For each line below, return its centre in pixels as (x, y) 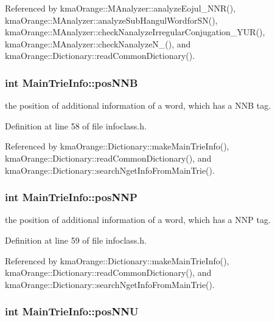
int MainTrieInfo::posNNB (71, 82)
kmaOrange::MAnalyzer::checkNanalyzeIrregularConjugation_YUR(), (135, 32)
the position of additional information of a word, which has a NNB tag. (138, 105)
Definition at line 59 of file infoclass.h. (76, 240)
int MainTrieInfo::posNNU (72, 311)
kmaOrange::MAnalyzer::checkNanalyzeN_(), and (98, 43)
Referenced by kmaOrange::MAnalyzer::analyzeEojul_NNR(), (120, 8)
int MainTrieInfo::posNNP (71, 197)
